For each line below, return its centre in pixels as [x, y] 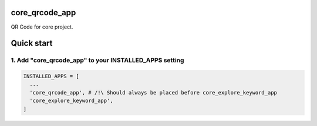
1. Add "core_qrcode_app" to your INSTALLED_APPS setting [97, 60]
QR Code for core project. [42, 27]
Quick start [32, 43]
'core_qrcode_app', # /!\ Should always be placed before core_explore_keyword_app [153, 92]
